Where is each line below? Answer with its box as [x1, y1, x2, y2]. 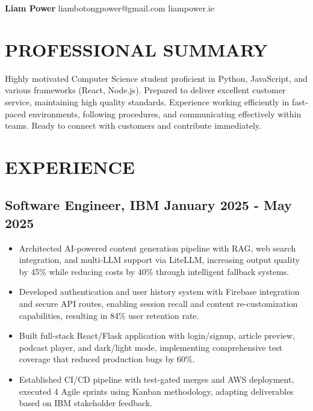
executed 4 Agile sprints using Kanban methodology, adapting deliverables [19, 385, 294, 397]
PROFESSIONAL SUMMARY [5, 37, 268, 61]
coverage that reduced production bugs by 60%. [19, 353, 195, 365]
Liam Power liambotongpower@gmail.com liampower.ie [5, 2, 214, 14]
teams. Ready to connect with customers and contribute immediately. [5, 119, 261, 132]
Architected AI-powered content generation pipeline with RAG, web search [19, 241, 296, 254]
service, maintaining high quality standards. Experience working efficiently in [5, 95, 290, 108]
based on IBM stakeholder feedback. [19, 397, 153, 409]
